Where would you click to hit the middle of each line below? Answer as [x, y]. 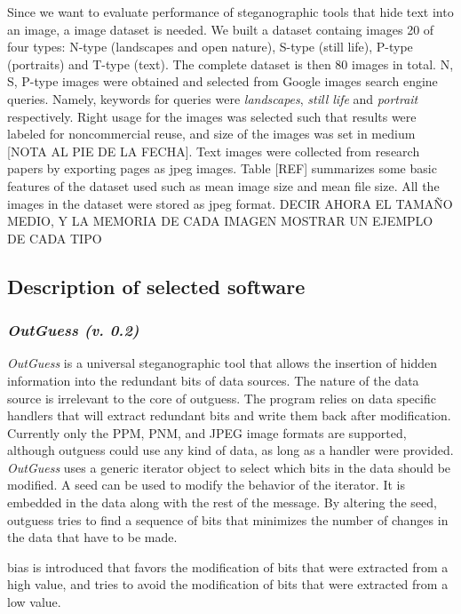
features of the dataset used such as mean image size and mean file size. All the [223, 185]
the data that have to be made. [92, 537]
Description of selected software [156, 286]
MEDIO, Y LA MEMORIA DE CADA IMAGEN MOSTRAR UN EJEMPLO [220, 221]
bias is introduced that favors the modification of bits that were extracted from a [228, 566]
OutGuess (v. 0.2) [73, 330]
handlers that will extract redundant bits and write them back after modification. [229, 415]
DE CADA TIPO [55, 238]
